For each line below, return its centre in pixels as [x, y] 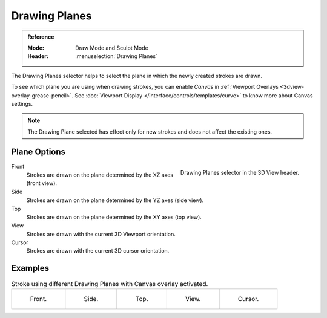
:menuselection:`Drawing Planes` [116, 56]
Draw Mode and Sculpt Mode [112, 48]
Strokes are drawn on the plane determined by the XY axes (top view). [114, 217]
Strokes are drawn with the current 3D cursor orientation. [98, 251]
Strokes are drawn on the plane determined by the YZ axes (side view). [115, 200]
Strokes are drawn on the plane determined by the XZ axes [100, 175]
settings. [22, 103]
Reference [41, 37]
